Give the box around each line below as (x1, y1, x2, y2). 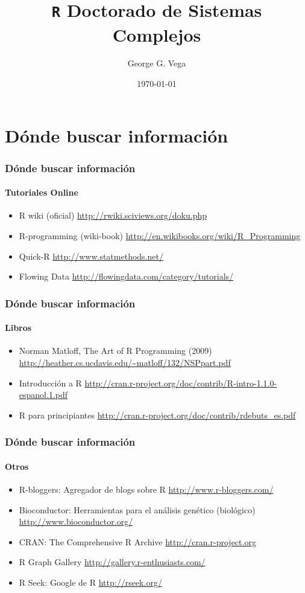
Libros (5, 321, 32, 334)
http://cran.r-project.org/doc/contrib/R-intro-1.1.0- (84, 376, 277, 389)
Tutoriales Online (5, 186, 78, 199)
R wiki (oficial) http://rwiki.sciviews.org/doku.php (19, 209, 207, 222)
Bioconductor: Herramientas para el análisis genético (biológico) (19, 503, 256, 516)
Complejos (112, 22, 201, 46)
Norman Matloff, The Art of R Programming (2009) (19, 344, 212, 357)
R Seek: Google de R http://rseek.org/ (19, 576, 162, 589)
